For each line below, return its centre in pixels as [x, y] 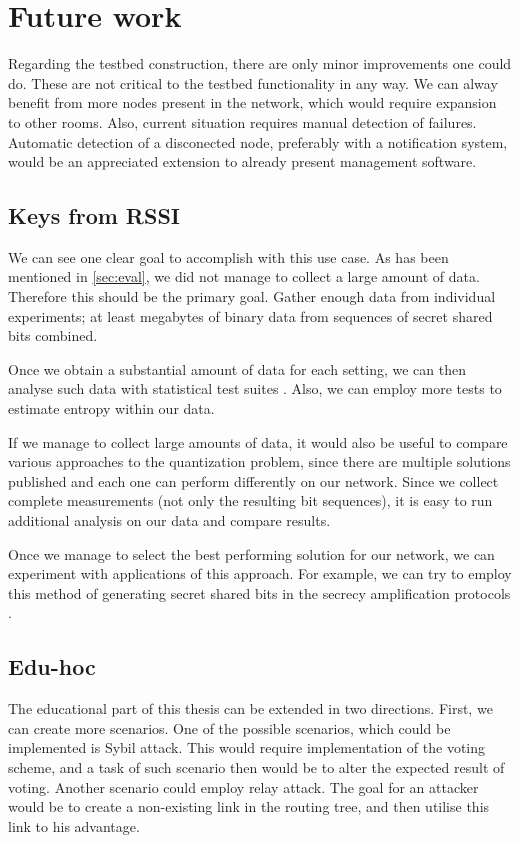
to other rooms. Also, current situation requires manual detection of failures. [242, 121]
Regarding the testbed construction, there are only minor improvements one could [260, 63]
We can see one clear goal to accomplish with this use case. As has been [228, 256]
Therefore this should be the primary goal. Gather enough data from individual [252, 296]
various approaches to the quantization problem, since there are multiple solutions [259, 461]
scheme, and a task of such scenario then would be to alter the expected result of [256, 766]
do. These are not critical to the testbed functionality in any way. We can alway [253, 82]
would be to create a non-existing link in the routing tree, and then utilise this [249, 806]
